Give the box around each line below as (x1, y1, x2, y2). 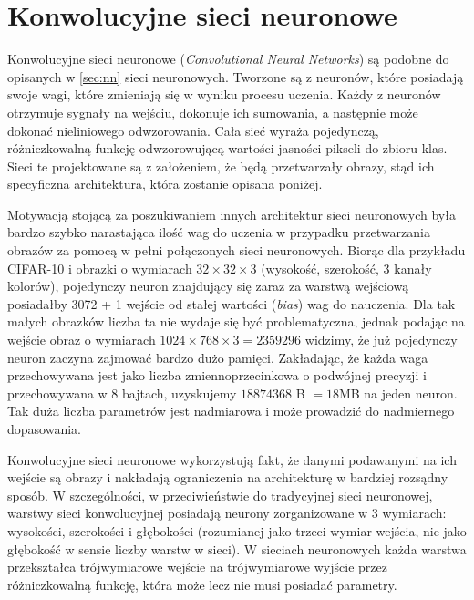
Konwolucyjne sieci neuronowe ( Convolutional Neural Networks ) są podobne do (7, 49, 449, 68)
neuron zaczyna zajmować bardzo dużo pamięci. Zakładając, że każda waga (7, 347, 428, 367)
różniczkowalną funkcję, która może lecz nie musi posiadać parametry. (7, 574, 397, 594)
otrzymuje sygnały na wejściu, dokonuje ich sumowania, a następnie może (7, 102, 418, 121)
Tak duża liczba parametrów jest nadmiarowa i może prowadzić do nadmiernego (7, 401, 455, 420)
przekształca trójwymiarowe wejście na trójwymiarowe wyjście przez (7, 557, 387, 576)
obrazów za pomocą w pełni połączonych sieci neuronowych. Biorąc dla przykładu (7, 241, 466, 260)
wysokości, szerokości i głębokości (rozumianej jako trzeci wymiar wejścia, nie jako (7, 521, 467, 540)
